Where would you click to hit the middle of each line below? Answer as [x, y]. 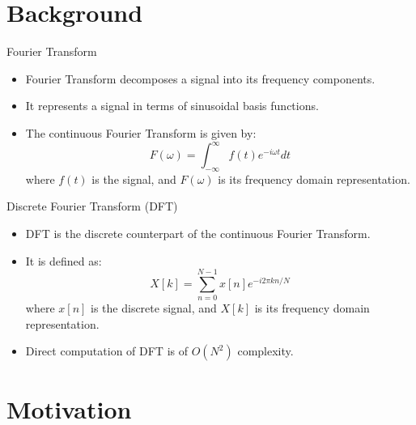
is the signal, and [134, 178]
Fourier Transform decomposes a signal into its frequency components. [200, 78]
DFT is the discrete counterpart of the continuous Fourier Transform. [198, 233]
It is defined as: [64, 260]
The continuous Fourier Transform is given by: [141, 132]
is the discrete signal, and [154, 308]
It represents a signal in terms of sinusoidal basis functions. [172, 106]
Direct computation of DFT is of [106, 351]
